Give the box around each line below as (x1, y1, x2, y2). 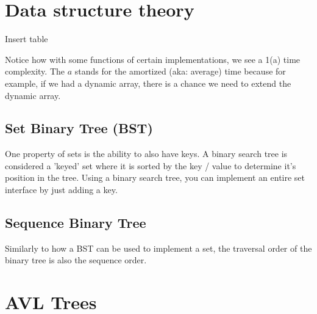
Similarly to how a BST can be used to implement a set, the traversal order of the (5, 241, 312, 254)
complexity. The (5, 65, 65, 78)
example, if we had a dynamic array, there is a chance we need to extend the (5, 76, 291, 89)
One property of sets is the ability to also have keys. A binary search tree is (5, 147, 288, 160)
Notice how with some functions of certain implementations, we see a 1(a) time (5, 53, 301, 65)
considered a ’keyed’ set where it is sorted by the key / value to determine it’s (5, 159, 296, 172)
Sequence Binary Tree (5, 213, 146, 232)
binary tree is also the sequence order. (5, 254, 147, 266)
